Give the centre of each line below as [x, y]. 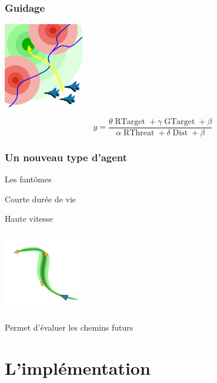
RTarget [130, 121]
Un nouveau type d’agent [66, 157]
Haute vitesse [29, 219]
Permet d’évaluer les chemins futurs [69, 327]
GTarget [180, 121]
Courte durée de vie [41, 199]
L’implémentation [78, 367]
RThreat [139, 133]
